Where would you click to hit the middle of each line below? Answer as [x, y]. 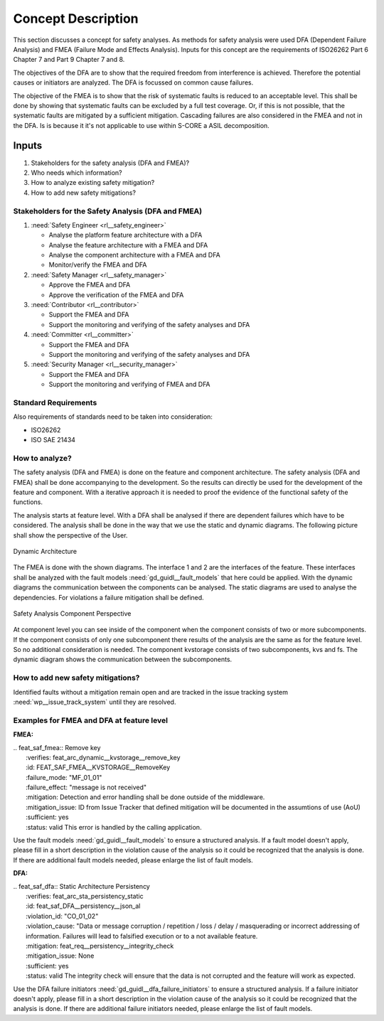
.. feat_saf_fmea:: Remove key [57, 747]
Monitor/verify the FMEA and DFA [98, 265]
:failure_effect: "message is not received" [86, 787]
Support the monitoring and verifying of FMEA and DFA [129, 385]
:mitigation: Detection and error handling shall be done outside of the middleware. [145, 797]
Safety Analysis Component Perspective [72, 613]
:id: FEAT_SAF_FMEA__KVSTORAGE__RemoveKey [98, 767]
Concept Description [76, 18]
